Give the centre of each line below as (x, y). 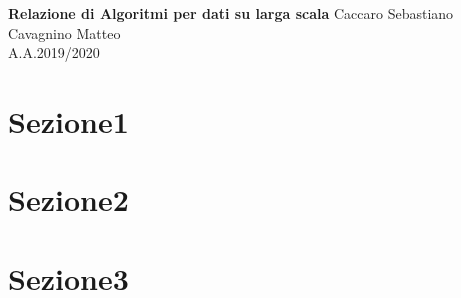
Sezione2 (68, 199)
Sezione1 (68, 120)
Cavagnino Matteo (64, 32)
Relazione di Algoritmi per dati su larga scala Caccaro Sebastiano (231, 13)
